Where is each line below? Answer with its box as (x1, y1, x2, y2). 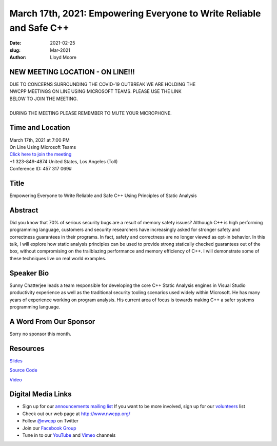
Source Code (9, 367, 38, 373)
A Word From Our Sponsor (9, 317, 95, 326)
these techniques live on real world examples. (9, 255, 107, 261)
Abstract (9, 206, 38, 215)
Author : (9, 54, 27, 61)
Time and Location (9, 123, 70, 132)
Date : (9, 40, 22, 46)
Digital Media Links (9, 390, 72, 399)
